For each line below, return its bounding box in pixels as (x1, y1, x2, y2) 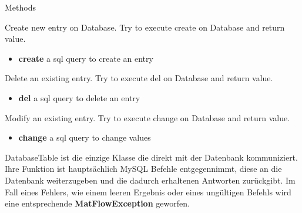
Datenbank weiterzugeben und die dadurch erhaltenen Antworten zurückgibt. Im (5, 174, 296, 186)
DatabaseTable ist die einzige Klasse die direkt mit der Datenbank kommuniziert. (5, 151, 298, 163)
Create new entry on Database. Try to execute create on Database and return (5, 21, 285, 33)
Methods (5, 1, 36, 13)
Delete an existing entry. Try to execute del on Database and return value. (5, 72, 273, 84)
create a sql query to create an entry (18, 52, 153, 64)
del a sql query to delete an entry (18, 91, 140, 104)
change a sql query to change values (18, 131, 151, 144)
